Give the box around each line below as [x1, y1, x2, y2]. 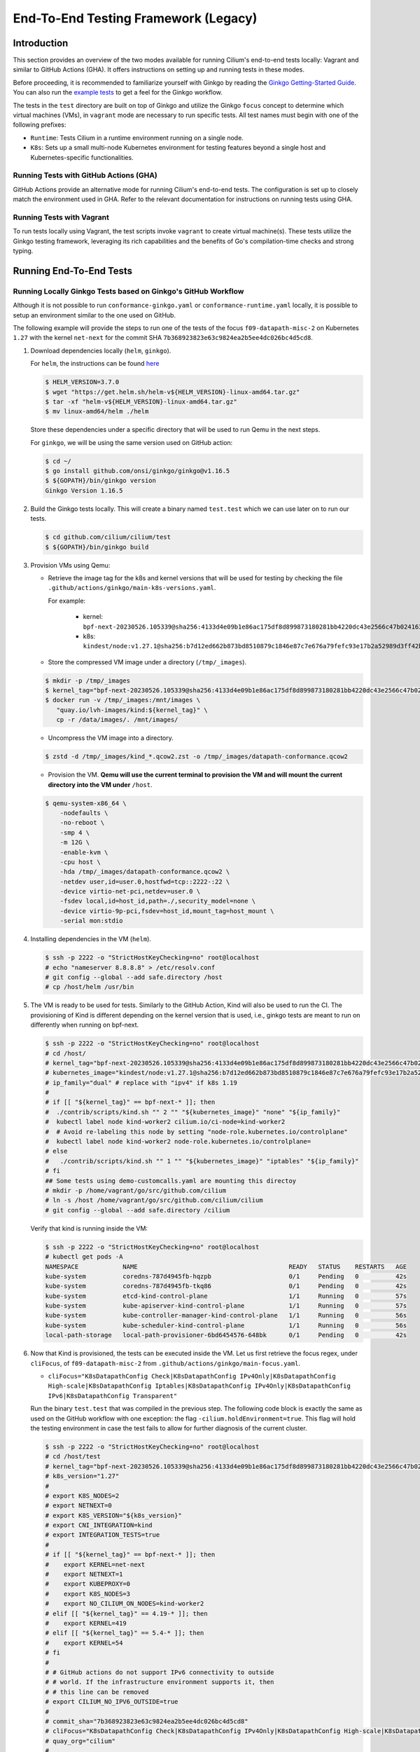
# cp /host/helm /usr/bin [45, 983, 134, 991]
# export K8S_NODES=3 [45, 1589, 131, 1598]
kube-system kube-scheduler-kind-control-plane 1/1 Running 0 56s [45, 1321, 407, 1329]
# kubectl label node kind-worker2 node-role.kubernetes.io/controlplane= [45, 1137, 311, 1146]
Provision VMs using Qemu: [30, 561, 111, 569]
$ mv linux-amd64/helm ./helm [45, 407, 149, 416]
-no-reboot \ [59, 819, 105, 827]
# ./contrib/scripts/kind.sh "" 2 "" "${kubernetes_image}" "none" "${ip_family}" [45, 1108, 341, 1116]
